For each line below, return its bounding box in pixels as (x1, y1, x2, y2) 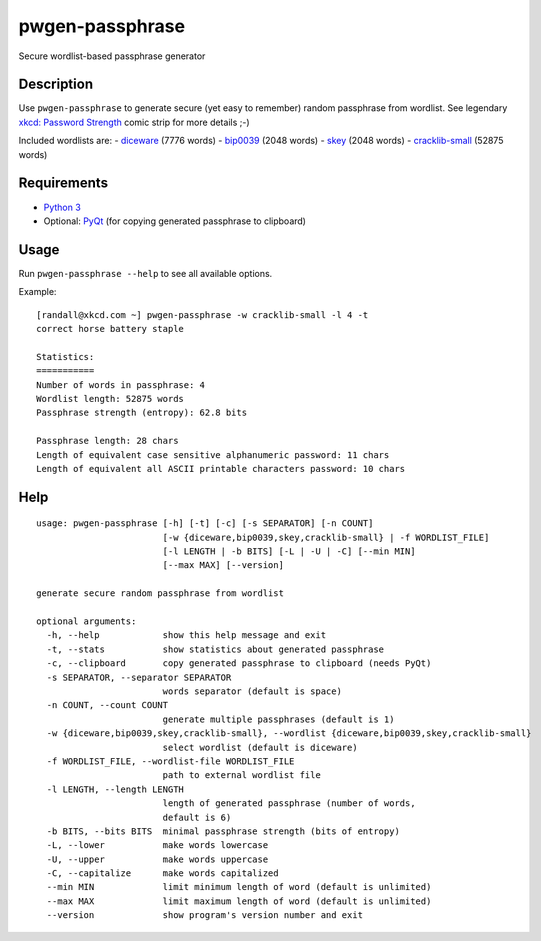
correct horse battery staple (36, 323, 185, 334)
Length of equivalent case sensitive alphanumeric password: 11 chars (36, 449, 390, 460)
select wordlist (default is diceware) (162, 741, 359, 753)
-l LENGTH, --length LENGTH (46, 783, 185, 795)
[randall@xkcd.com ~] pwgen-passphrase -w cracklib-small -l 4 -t (36, 309, 369, 320)
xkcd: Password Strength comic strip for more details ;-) (18, 116, 250, 128)
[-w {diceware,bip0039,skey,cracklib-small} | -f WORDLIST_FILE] (162, 531, 490, 543)
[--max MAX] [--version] (162, 560, 285, 571)
